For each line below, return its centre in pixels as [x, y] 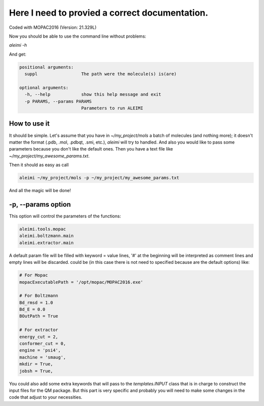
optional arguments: [44, 87]
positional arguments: [46, 67]
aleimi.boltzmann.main [46, 236]
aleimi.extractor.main [46, 243]
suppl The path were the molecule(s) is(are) [101, 74]
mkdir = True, [36, 364]
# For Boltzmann [39, 296]
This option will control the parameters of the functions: [65, 216]
